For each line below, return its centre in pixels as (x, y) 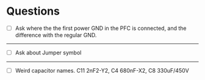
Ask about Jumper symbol (48, 53)
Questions (33, 11)
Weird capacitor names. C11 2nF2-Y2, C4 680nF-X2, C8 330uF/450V (102, 71)
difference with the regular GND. (56, 35)
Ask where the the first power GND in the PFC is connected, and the (101, 28)
